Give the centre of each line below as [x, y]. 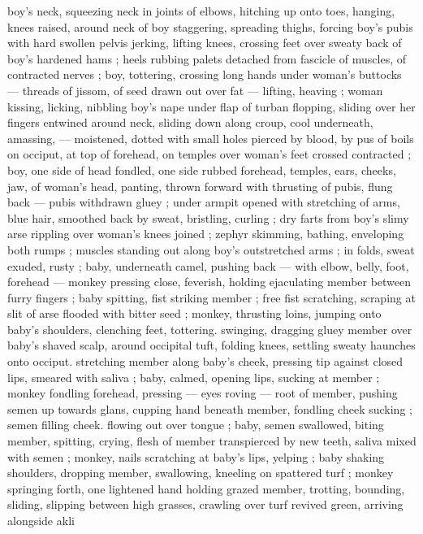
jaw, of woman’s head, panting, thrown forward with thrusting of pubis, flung [200, 186]
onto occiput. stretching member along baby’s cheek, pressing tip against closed [205, 361]
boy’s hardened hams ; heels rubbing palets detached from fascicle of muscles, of [207, 58]
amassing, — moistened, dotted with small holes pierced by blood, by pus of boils [211, 138]
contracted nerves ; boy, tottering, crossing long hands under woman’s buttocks [205, 74]
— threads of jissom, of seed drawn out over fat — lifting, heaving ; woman [195, 90]
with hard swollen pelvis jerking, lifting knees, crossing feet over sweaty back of [205, 43]
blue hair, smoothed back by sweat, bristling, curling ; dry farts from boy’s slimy [208, 217]
